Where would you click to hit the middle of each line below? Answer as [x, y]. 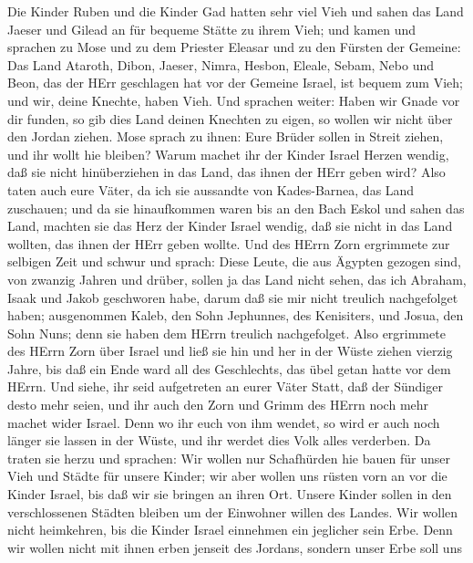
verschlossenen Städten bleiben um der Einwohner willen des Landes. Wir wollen [233, 511]
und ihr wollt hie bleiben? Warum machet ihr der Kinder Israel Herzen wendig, [228, 154]
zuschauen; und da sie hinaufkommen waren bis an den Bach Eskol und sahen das [236, 208]
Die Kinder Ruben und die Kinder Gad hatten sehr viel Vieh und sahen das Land [236, 11]
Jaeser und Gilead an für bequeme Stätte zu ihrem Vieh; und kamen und [212, 29]
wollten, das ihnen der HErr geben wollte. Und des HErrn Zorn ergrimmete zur [229, 243]
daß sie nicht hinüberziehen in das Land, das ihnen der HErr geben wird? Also [226, 172]
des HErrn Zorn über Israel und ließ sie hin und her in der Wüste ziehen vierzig [230, 351]
